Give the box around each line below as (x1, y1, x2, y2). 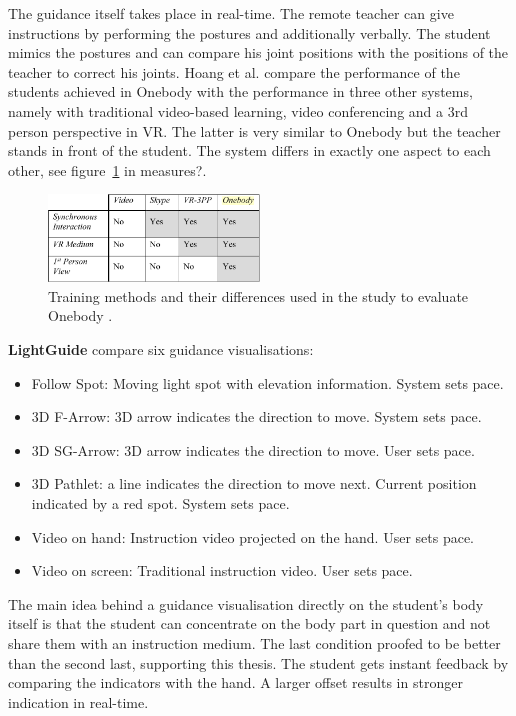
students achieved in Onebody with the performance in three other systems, (8, 81, 473, 102)
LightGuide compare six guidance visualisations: (8, 339, 314, 360)
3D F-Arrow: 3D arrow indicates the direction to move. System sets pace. (31, 406, 482, 427)
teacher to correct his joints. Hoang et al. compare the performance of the (8, 61, 460, 82)
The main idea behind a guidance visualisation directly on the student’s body (8, 593, 484, 614)
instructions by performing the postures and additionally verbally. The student (8, 22, 491, 43)
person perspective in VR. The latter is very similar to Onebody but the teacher (8, 120, 501, 141)
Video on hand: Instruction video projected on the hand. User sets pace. (31, 526, 475, 547)
